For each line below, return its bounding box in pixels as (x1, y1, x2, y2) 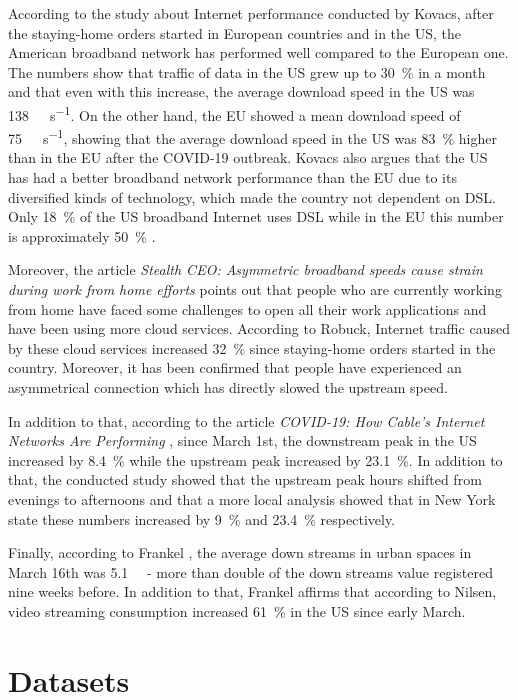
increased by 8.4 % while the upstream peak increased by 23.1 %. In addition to (8, 449, 503, 470)
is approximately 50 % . (8, 225, 156, 246)
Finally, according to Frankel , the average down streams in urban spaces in (8, 542, 472, 563)
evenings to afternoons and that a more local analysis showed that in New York (8, 488, 496, 509)
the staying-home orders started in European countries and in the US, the (8, 22, 461, 43)
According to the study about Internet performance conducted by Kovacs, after (8, 3, 494, 23)
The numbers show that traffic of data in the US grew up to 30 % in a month (8, 61, 486, 82)
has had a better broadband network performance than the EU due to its (8, 167, 457, 188)
